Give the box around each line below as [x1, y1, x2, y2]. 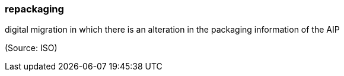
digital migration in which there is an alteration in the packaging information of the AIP [5, 24, 340, 35]
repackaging [5, 3, 64, 15]
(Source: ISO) [5, 43, 58, 53]
